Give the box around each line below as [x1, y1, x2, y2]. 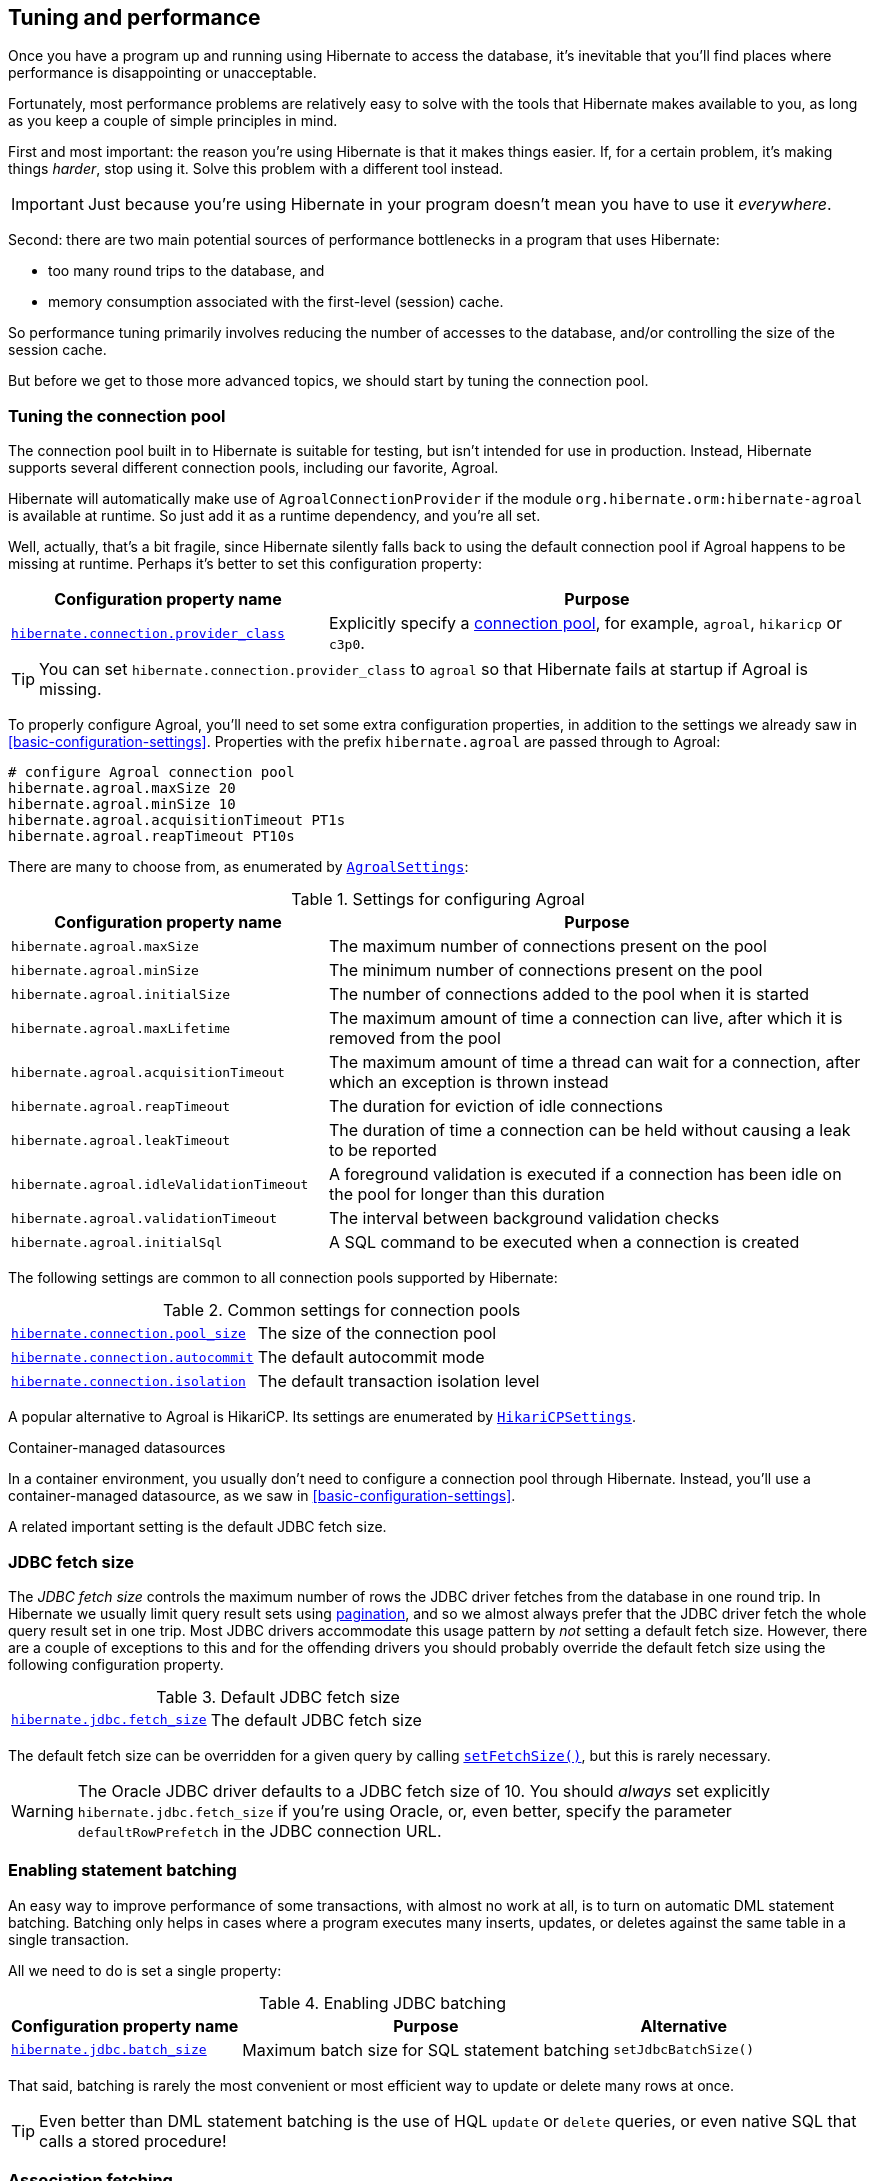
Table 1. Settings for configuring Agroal [291, 889, 585, 910]
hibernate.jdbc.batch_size [11, 2042, 207, 2058]
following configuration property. [8, 1655, 224, 1673]
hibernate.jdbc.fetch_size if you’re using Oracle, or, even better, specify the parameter [77, 1800, 732, 1821]
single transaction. [8, 1930, 130, 1948]
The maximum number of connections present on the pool [328, 936, 767, 957]
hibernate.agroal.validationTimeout [11, 1210, 278, 1226]
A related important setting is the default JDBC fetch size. [8, 1518, 387, 1536]
